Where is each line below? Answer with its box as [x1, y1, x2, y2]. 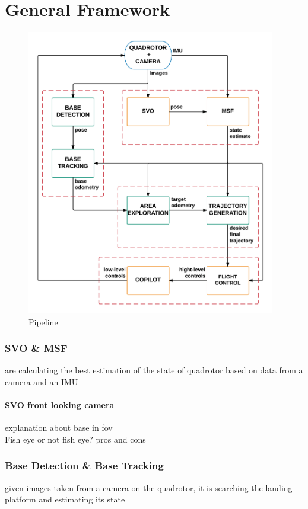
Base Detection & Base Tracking [5, 458, 164, 473]
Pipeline [28, 315, 58, 328]
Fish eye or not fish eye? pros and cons [5, 433, 146, 445]
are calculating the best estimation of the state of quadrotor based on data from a [5, 364, 303, 376]
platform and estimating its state [5, 493, 125, 505]
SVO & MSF [5, 341, 68, 356]
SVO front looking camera [5, 399, 115, 411]
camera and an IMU [5, 375, 78, 388]
